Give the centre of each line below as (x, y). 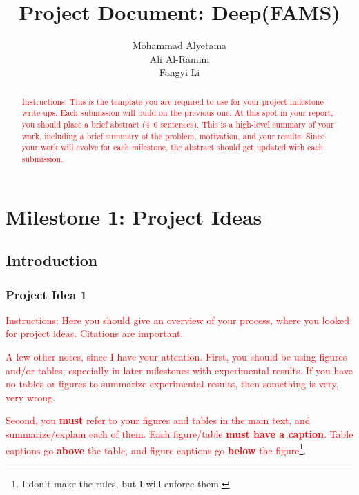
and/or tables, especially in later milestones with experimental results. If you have (179, 370)
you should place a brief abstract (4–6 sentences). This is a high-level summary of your (178, 124)
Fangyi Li (179, 72)
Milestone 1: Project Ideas (134, 216)
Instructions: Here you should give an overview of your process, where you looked (177, 320)
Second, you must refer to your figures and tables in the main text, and (158, 420)
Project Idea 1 (46, 294)
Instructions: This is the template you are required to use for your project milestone (173, 101)
